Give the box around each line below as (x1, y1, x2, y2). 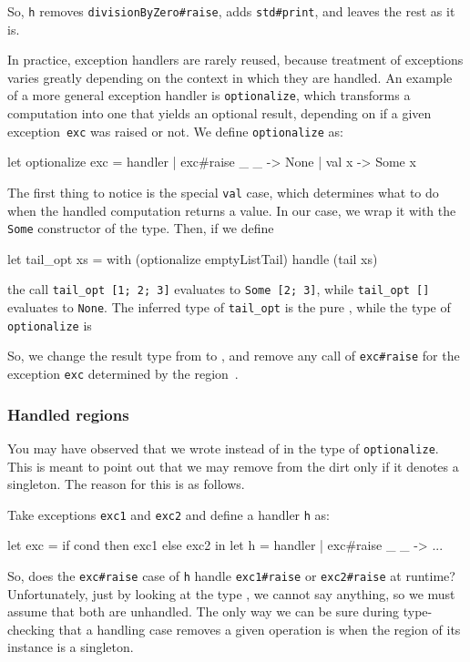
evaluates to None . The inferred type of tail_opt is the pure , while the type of (7, 298, 451, 317)
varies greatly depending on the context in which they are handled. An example (7, 67, 453, 87)
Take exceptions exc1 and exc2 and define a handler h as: (7, 504, 331, 524)
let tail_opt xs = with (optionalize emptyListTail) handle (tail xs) (7, 249, 378, 268)
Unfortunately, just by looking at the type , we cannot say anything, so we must (7, 584, 455, 603)
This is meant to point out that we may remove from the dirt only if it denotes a (7, 456, 459, 475)
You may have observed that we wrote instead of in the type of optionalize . (7, 438, 439, 457)
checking (7, 619, 55, 638)
